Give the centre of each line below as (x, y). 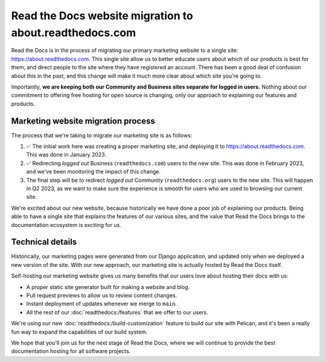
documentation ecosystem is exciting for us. (66, 225)
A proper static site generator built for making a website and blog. (108, 287)
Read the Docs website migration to (102, 16)
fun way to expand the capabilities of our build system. (79, 332)
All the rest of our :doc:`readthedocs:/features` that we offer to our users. (117, 312)
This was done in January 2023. (66, 155)
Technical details (44, 242)
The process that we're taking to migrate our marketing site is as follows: (102, 135)
